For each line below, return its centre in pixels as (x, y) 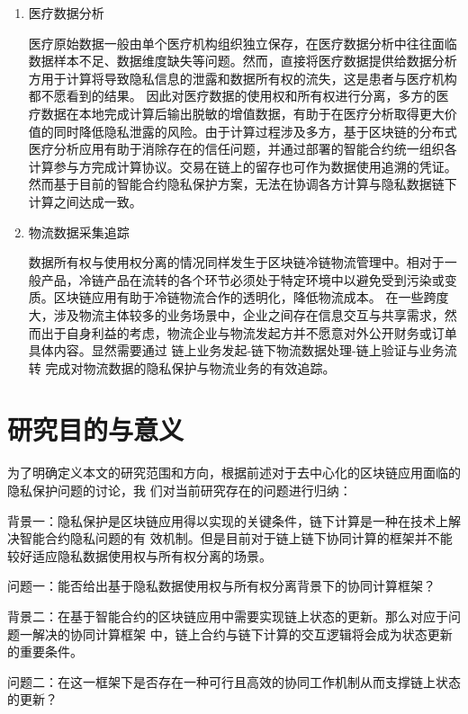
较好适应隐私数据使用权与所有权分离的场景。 (139, 555)
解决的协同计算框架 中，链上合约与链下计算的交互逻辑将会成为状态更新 (242, 634)
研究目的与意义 (96, 429)
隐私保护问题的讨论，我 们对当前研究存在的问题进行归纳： (180, 490)
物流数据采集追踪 (79, 232)
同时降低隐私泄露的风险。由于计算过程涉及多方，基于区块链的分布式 (255, 131)
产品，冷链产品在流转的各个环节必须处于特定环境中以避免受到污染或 (243, 279)
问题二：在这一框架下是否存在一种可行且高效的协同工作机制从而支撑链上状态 (234, 681)
